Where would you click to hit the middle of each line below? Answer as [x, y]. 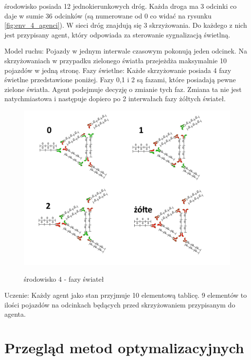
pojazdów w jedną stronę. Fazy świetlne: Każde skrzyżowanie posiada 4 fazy [118, 70]
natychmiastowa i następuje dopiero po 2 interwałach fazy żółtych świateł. [115, 99]
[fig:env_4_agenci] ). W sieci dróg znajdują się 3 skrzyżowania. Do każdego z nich [126, 25]
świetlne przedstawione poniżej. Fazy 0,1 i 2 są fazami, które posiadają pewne [120, 80]
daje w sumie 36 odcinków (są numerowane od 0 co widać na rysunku [108, 15]
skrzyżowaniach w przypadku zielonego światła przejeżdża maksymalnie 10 [116, 60]
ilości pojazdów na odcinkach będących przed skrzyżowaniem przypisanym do [120, 304]
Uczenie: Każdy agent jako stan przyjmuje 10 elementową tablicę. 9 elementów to [126, 295]
